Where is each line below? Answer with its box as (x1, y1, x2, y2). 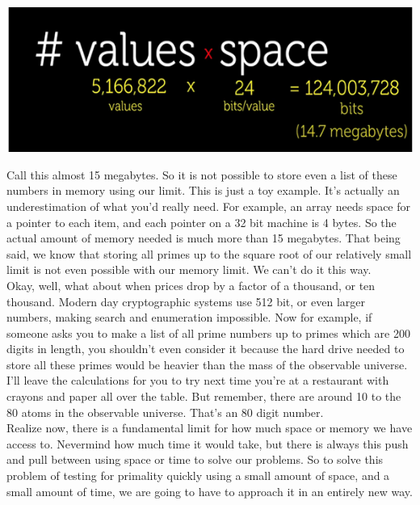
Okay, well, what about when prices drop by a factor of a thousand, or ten (6, 276, 376, 293)
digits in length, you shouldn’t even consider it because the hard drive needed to (6, 340, 405, 357)
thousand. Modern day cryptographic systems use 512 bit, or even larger (6, 292, 365, 309)
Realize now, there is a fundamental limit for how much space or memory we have (6, 419, 413, 436)
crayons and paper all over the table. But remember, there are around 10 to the (6, 388, 401, 405)
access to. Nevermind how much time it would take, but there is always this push (6, 435, 409, 452)
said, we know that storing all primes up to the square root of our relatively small (6, 245, 412, 262)
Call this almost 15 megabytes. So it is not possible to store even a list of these (6, 166, 397, 183)
